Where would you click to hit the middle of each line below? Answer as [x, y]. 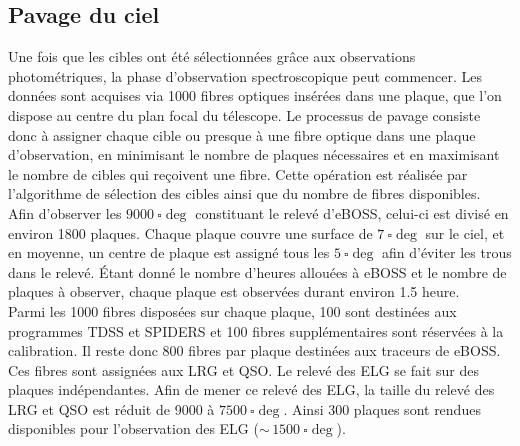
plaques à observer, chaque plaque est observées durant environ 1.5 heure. [234, 291]
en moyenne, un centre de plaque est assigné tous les [169, 252]
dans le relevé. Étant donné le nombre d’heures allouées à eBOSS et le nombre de [257, 271]
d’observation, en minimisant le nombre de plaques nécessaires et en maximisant [254, 154]
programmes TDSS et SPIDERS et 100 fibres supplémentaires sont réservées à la [256, 330]
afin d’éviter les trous [446, 252]
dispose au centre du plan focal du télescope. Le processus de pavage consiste [244, 114]
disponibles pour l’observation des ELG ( [133, 428]
